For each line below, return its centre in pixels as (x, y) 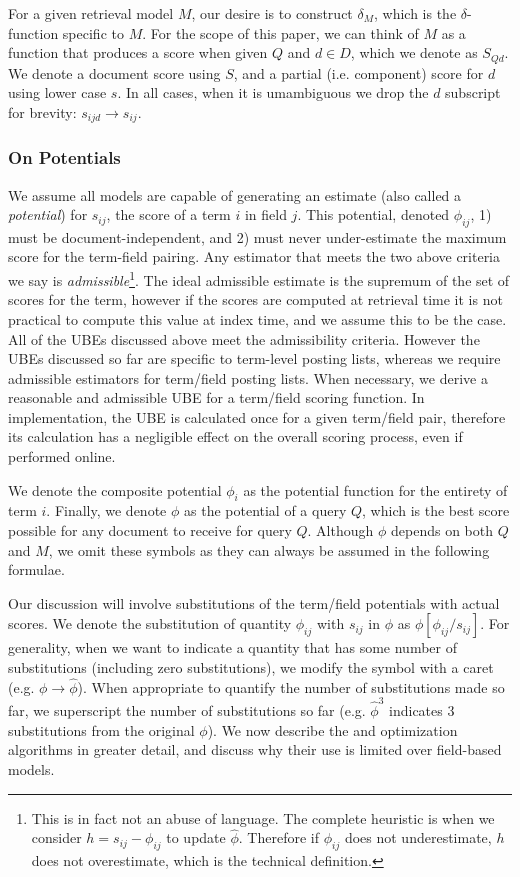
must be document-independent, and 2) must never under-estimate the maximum (257, 236)
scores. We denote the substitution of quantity (150, 623)
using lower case (57, 92)
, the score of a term (168, 214)
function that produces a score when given (138, 52)
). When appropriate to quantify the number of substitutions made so (291, 686)
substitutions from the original (101, 729)
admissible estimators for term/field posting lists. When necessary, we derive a (248, 377)
